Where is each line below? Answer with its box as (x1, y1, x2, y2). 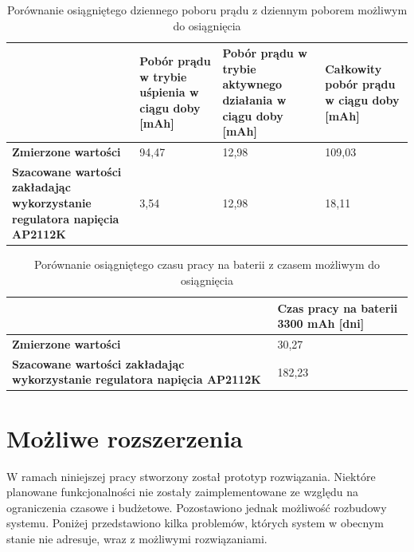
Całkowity (325, 60, 382, 77)
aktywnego (222, 76, 283, 93)
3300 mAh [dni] (277, 315, 365, 332)
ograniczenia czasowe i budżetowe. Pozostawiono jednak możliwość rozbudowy (6, 499, 387, 515)
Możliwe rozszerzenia (6, 421, 243, 454)
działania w (222, 91, 287, 108)
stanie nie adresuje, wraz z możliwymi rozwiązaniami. (6, 530, 268, 546)
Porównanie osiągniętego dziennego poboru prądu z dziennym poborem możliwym (6, 2, 408, 18)
